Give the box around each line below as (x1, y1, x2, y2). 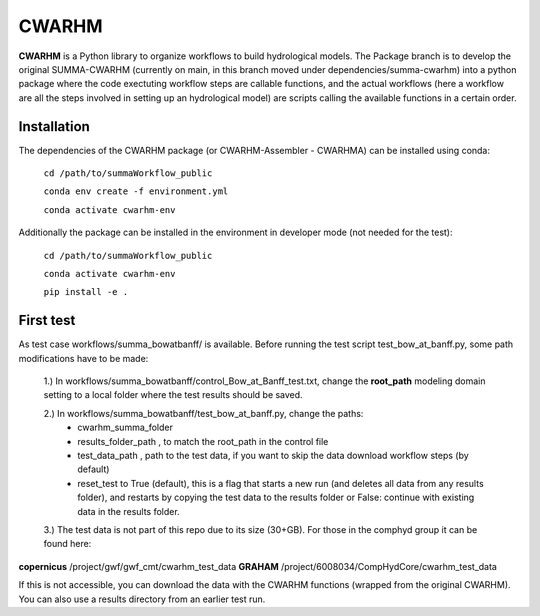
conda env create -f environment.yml (43, 186, 229, 197)
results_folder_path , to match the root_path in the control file (77, 435, 329, 447)
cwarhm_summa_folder (77, 421, 174, 434)
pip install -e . (43, 286, 129, 298)
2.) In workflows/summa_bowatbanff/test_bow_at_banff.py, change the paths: (43, 407, 364, 419)
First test (18, 312, 76, 329)
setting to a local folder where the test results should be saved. (43, 389, 304, 401)
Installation (18, 118, 90, 135)
